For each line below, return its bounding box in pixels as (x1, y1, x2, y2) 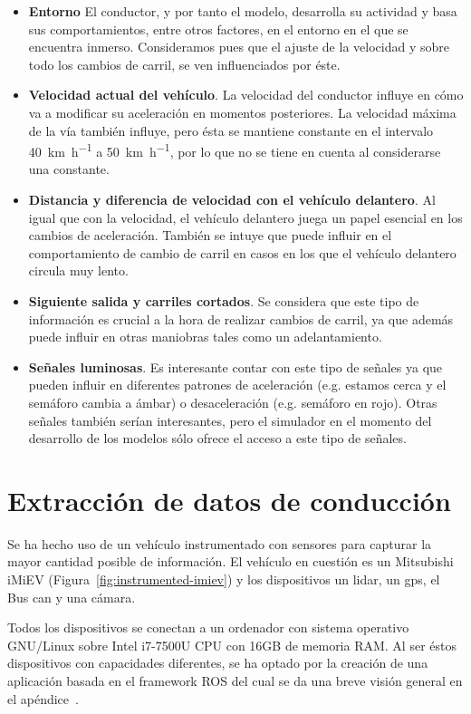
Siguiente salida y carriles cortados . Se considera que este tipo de (28, 291, 419, 310)
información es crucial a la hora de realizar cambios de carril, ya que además (28, 309, 454, 328)
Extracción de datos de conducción (7, 481, 451, 518)
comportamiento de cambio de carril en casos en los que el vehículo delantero (28, 243, 457, 262)
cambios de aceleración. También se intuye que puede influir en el (28, 226, 392, 245)
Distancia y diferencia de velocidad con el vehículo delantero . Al (28, 190, 436, 208)
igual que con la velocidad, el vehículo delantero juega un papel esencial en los (28, 207, 463, 227)
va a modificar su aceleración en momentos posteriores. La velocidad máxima (28, 102, 457, 121)
